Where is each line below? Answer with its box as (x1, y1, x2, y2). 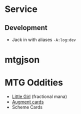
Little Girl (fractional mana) (11, 93, 67, 99)
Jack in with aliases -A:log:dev (11, 36, 76, 42)
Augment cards (11, 99, 44, 105)
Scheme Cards (11, 104, 43, 110)
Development (4, 23, 48, 32)
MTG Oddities (4, 77, 63, 88)
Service (4, 3, 38, 15)
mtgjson (4, 54, 40, 65)
